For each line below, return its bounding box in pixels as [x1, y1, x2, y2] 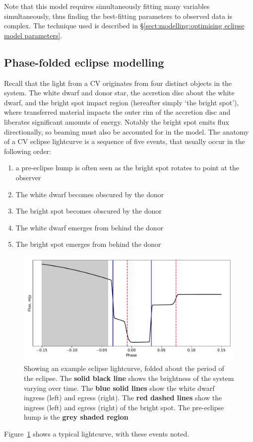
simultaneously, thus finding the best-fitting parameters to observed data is [4, 10, 232, 21]
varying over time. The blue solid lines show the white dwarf [24, 382, 215, 393]
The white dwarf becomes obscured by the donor [15, 189, 164, 199]
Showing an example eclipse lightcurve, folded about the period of [24, 363, 224, 373]
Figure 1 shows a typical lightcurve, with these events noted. [4, 429, 190, 439]
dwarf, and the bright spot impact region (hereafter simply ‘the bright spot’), [4, 97, 239, 107]
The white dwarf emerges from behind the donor [15, 222, 164, 232]
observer [15, 172, 41, 182]
